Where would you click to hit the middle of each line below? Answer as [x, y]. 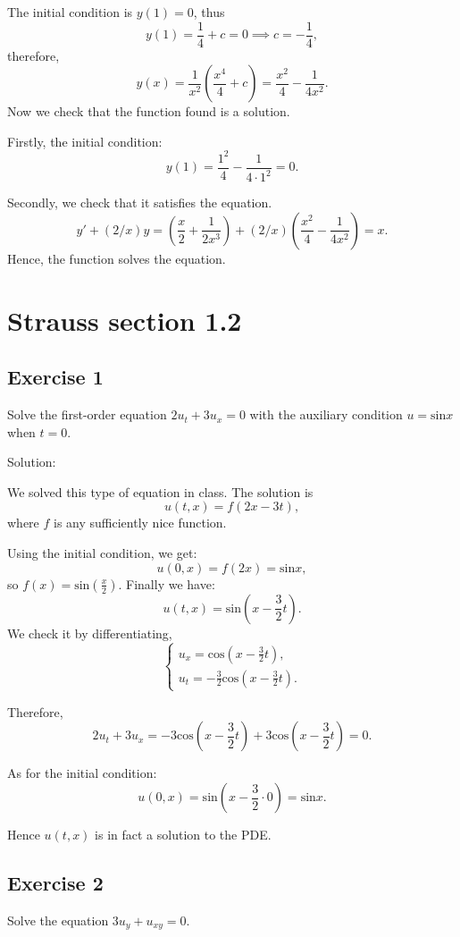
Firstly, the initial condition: [85, 141]
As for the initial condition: [82, 773]
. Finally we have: [167, 583]
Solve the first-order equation [87, 414]
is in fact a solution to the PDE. [183, 835]
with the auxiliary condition [326, 414]
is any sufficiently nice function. [140, 523]
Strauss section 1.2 [125, 320]
